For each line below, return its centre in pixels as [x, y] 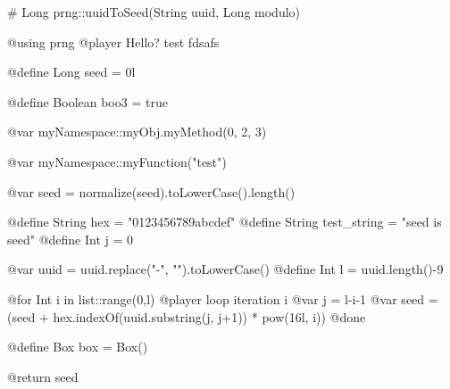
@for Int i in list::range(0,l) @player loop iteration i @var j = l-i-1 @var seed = [223, 298]
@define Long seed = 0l [71, 72]
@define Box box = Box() [78, 347]
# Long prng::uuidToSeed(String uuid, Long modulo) [154, 12]
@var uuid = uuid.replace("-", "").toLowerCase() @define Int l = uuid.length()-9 [225, 269]
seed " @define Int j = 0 [71, 239]
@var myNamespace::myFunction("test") [117, 161]
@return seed [43, 376]
